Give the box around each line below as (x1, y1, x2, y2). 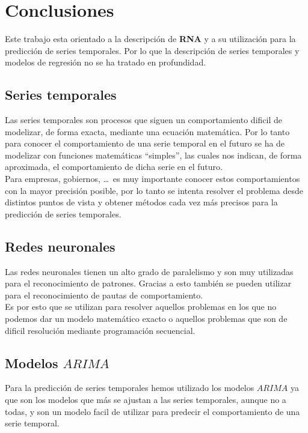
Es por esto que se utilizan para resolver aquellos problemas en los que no (5, 300, 277, 313)
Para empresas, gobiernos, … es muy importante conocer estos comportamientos (5, 172, 300, 185)
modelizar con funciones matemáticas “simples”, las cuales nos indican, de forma (5, 148, 302, 161)
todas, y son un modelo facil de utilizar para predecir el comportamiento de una (5, 405, 300, 417)
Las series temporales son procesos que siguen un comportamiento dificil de (5, 114, 282, 126)
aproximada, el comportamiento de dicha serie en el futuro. (5, 160, 223, 173)
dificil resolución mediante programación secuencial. (5, 324, 196, 336)
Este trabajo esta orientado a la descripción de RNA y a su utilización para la (5, 32, 296, 45)
